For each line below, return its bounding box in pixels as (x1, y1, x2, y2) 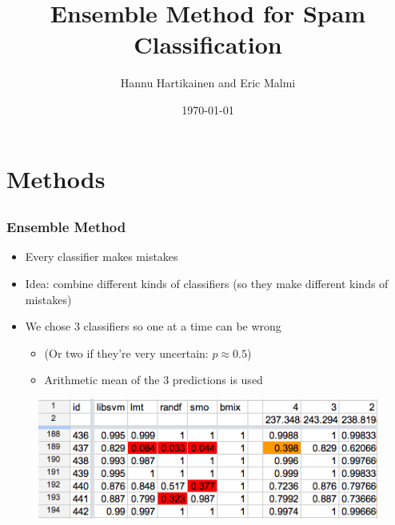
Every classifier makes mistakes (25, 248, 178, 265)
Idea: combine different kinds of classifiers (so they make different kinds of (25, 275, 389, 291)
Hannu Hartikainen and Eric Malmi (120, 74, 296, 91)
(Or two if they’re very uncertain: (44, 344, 209, 361)
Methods (6, 162, 106, 194)
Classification (134, 28, 282, 61)
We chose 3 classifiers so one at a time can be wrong (25, 318, 281, 335)
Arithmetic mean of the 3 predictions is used (44, 371, 263, 388)
